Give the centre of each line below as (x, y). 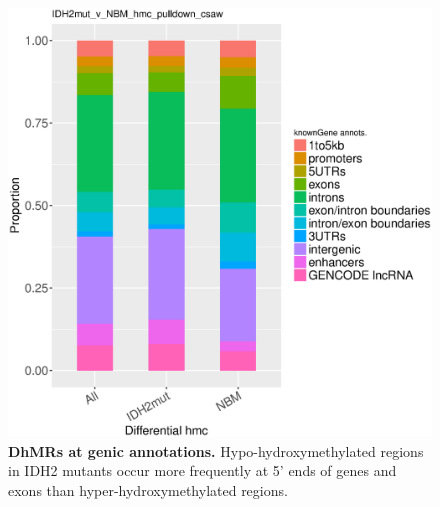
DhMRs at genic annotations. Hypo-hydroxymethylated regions (216, 450)
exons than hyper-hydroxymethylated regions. (148, 489)
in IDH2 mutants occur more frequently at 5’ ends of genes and (202, 470)
